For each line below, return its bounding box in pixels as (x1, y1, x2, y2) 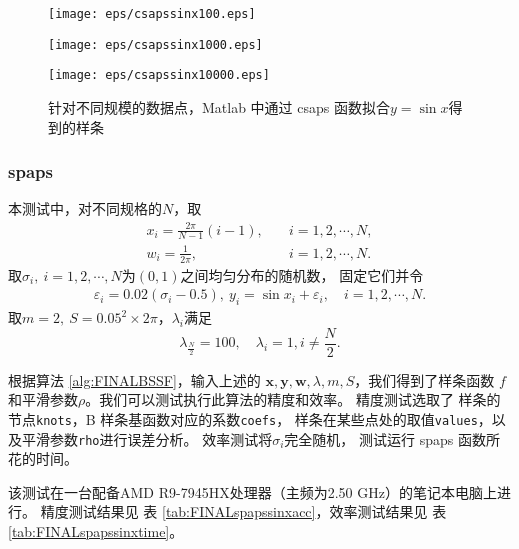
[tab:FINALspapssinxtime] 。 (8, 521, 184, 542)
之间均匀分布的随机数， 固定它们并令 (180, 264, 424, 285)
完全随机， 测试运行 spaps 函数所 (284, 428, 500, 449)
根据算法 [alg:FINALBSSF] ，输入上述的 (8, 369, 261, 390)
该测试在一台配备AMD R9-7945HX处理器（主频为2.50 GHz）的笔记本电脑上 (8, 481, 497, 502)
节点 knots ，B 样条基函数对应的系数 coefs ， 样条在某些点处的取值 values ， (8, 408, 492, 429)
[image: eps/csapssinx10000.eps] (48, 68, 270, 83)
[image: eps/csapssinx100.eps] (48, 7, 256, 21)
